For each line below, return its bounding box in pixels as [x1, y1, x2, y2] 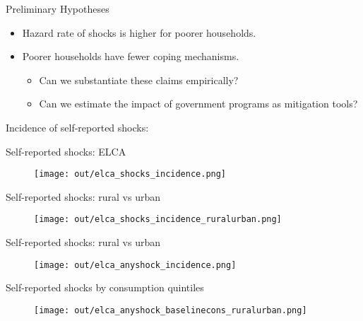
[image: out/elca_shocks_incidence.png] [34, 169, 227, 180]
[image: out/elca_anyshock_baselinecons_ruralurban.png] [34, 305, 307, 315]
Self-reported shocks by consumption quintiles [6, 280, 204, 295]
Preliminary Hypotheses [6, 1, 109, 16]
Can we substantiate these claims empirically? [39, 72, 239, 87]
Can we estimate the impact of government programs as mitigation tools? [39, 96, 358, 111]
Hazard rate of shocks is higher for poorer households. [22, 25, 256, 40]
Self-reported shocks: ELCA [6, 144, 126, 158]
